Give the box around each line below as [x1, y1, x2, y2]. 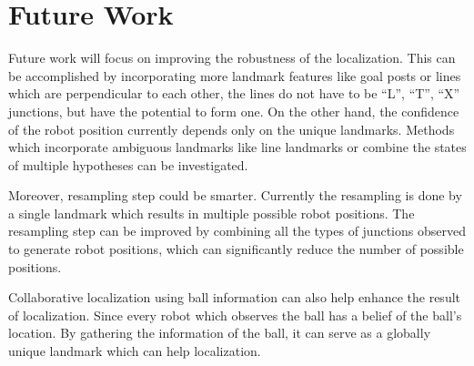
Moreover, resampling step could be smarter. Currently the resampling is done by [8, 186, 462, 205]
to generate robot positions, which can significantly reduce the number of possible [8, 239, 464, 259]
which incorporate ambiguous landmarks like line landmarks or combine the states [8, 137, 467, 157]
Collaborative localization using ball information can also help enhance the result [8, 288, 460, 307]
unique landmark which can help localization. [8, 341, 261, 361]
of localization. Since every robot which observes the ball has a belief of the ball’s [8, 305, 462, 324]
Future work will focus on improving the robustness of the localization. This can [8, 48, 456, 67]
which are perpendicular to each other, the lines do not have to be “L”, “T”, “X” [8, 84, 460, 103]
